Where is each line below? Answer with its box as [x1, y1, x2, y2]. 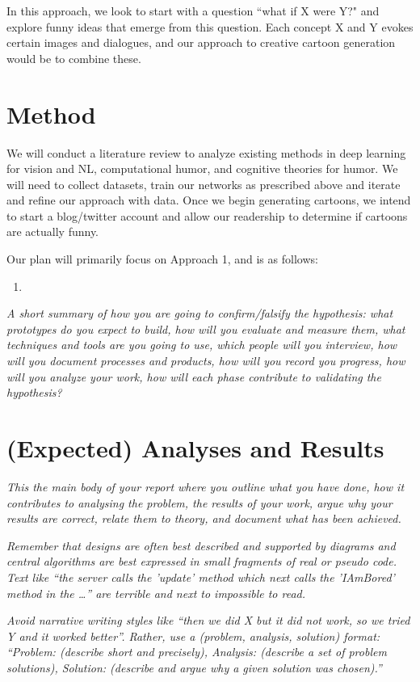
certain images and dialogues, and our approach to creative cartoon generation [6, 34, 396, 51]
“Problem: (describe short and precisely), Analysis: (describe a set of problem [6, 643, 387, 660]
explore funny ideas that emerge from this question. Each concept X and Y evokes [6, 18, 414, 35]
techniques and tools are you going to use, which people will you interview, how [6, 336, 397, 353]
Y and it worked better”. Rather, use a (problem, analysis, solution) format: [6, 627, 380, 644]
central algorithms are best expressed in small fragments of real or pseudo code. [6, 553, 397, 570]
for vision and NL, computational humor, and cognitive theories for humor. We [6, 160, 398, 177]
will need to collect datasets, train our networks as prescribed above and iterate [6, 175, 401, 192]
